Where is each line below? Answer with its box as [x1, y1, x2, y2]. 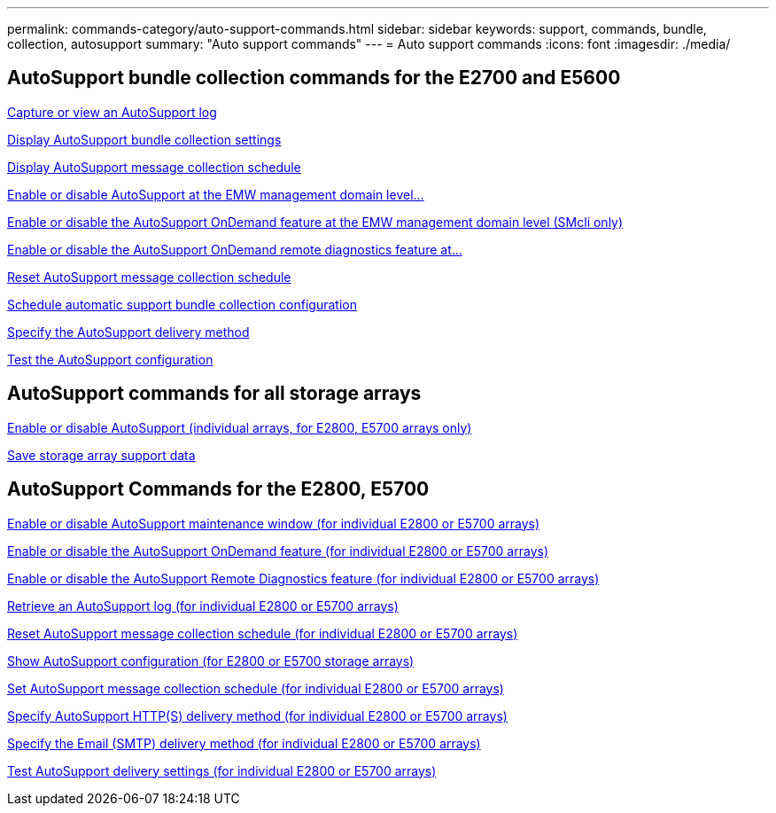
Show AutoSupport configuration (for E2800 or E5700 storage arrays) [7, 653, 415, 668]
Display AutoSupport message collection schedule [7, 159, 301, 175]
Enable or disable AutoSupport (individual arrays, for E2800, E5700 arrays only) [7, 419, 472, 435]
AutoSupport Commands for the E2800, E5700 [7, 478, 430, 501]
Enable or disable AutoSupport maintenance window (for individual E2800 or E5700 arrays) [7, 515, 540, 531]
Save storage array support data [7, 447, 196, 463]
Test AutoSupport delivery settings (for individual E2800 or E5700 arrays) [7, 762, 437, 778]
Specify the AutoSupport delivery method [7, 324, 250, 340]
